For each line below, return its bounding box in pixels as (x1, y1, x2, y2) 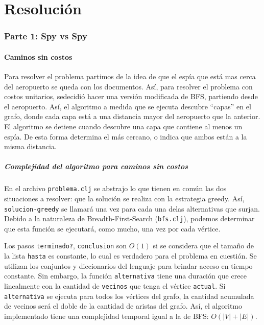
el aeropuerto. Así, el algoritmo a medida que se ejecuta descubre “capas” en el (4, 101, 251, 111)
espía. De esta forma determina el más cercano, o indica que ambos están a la (4, 131, 247, 142)
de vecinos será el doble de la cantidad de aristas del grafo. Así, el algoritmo (4, 300, 243, 311)
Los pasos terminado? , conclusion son (4, 240, 127, 251)
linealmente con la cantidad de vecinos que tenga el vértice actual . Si (4, 281, 226, 291)
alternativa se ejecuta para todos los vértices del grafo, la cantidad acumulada (4, 290, 254, 301)
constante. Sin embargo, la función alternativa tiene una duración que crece (4, 270, 247, 281)
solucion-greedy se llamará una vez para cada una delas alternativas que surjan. (4, 203, 260, 214)
